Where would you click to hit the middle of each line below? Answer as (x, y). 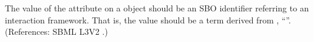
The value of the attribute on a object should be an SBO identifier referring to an (157, 8)
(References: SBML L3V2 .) (56, 31)
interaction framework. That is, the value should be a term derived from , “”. (148, 19)
